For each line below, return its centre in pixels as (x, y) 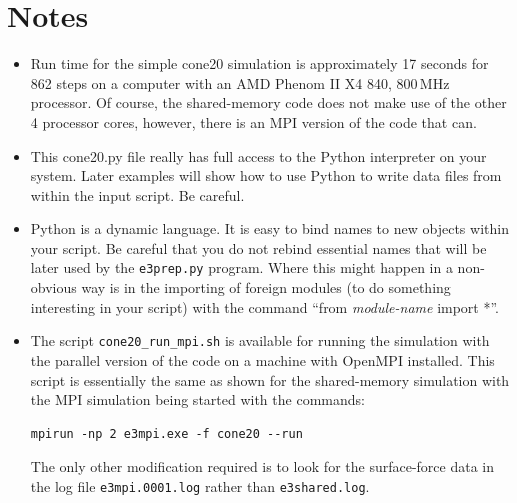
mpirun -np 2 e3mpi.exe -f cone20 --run (166, 433)
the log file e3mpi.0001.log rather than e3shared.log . (200, 485)
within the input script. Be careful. (137, 194)
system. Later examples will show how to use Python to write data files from (266, 175)
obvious (53, 287)
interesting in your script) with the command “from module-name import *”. (265, 306)
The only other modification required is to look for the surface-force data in (262, 466)
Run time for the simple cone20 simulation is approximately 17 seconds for (259, 63)
